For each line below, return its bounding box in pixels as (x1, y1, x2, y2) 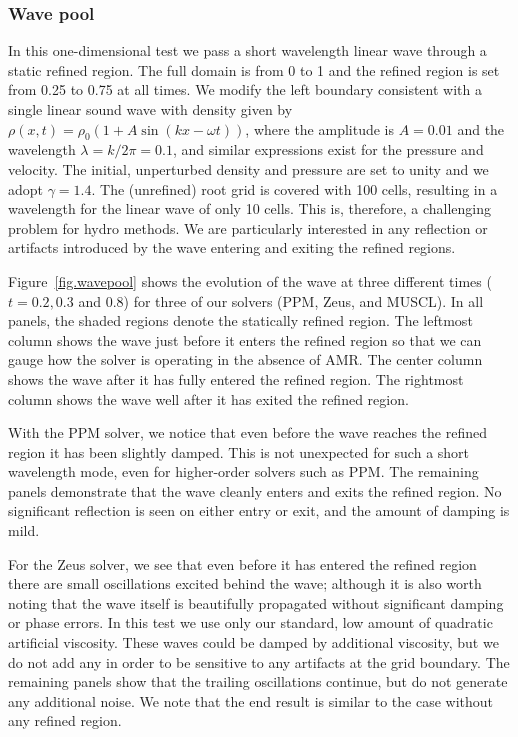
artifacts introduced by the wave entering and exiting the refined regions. (8, 237, 456, 258)
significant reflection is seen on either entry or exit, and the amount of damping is (8, 500, 510, 521)
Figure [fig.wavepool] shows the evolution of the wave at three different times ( (8, 270, 492, 291)
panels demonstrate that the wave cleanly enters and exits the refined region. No (8, 480, 502, 501)
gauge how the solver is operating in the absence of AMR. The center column (8, 349, 483, 370)
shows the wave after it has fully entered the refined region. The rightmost (8, 368, 464, 389)
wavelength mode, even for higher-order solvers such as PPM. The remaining (8, 461, 479, 482)
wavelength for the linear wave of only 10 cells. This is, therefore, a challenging (8, 198, 491, 219)
